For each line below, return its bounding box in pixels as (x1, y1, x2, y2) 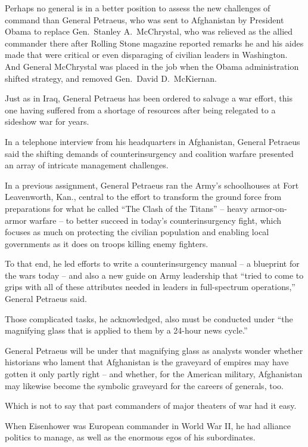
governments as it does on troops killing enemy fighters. (5, 237, 209, 249)
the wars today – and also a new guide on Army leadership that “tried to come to (5, 269, 304, 281)
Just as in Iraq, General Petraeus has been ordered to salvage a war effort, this (5, 92, 293, 104)
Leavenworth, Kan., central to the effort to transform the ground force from (5, 190, 282, 203)
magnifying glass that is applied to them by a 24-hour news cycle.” (5, 324, 248, 337)
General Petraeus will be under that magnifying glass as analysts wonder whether (5, 344, 303, 356)
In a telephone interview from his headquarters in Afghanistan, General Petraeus (5, 135, 300, 147)
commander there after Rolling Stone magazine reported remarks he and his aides (5, 36, 304, 49)
